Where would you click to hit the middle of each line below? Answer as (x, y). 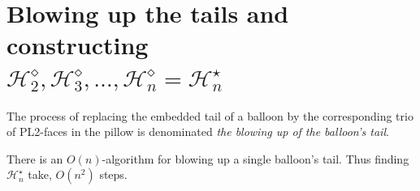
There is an (35, 158)
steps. (113, 174)
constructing (78, 45)
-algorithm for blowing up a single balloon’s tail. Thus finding (255, 158)
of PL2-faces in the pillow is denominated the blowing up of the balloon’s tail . (198, 132)
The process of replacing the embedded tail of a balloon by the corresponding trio (210, 115)
